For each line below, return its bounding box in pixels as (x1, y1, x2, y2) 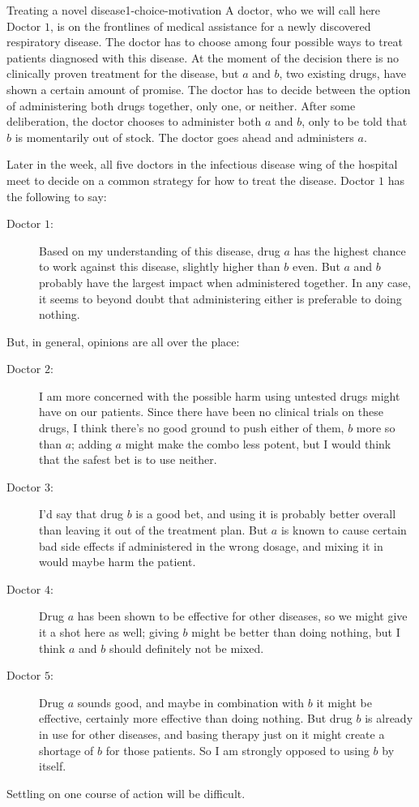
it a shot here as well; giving (39, 624, 179, 640)
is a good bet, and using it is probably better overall (135, 505, 396, 522)
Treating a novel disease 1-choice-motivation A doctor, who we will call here (6, 2, 381, 18)
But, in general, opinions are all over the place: (6, 333, 240, 350)
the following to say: (6, 187, 107, 204)
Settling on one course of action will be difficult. (6, 784, 246, 801)
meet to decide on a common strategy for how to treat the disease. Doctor (6, 171, 375, 188)
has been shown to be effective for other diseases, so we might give (77, 607, 408, 625)
